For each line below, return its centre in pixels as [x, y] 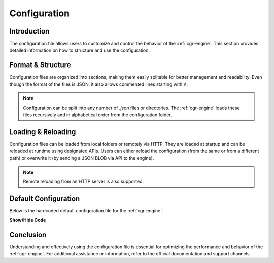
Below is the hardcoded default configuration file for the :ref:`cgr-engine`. [86, 211]
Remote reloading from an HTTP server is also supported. [83, 182]
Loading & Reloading [43, 132]
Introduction [29, 31]
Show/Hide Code [28, 220]
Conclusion [28, 234]
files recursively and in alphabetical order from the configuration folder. [97, 115]
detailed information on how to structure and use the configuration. [79, 50]
